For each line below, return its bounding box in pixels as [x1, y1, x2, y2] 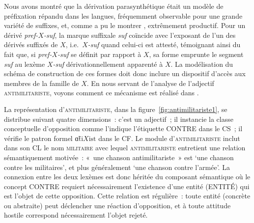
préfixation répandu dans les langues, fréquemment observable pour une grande [4, 10, 243, 21]
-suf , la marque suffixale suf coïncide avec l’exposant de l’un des [43, 29, 236, 40]
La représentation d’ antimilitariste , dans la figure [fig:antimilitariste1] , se [4, 104, 227, 114]
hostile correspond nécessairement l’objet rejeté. [4, 210, 148, 220]
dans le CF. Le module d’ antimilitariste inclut [98, 133, 240, 143]
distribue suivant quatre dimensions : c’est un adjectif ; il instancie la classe [4, 113, 233, 124]
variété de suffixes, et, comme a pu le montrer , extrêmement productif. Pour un [4, 20, 246, 30]
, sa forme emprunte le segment [149, 49, 244, 59]
